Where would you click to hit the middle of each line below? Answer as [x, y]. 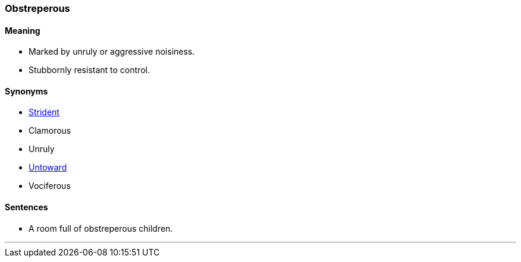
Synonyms [26, 91]
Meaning [23, 30]
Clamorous [50, 131]
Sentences [26, 207]
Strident [44, 112]
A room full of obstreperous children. [101, 228]
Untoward [48, 168]
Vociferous [50, 186]
